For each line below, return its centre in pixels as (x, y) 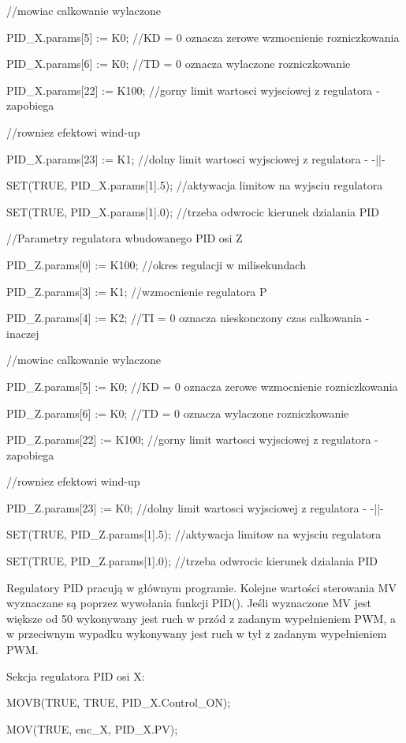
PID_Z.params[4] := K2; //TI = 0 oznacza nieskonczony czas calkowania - (188, 318)
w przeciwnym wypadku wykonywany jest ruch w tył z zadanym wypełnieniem (197, 634)
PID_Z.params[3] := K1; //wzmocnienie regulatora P (137, 291)
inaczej (23, 333)
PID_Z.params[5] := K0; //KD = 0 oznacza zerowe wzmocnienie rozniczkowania (202, 386)
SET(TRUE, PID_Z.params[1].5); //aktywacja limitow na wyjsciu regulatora (194, 534)
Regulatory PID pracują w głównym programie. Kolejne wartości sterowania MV (201, 587)
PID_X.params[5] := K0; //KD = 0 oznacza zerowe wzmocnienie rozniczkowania (203, 37)
